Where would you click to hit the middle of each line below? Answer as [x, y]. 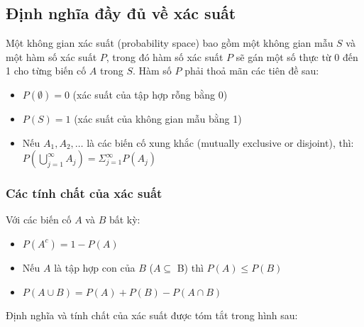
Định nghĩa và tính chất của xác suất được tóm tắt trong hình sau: [152, 315]
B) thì [190, 267]
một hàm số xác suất [51, 56]
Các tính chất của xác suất [84, 193]
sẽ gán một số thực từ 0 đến [297, 56]
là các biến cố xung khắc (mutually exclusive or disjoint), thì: [220, 142]
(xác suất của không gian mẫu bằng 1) [158, 118]
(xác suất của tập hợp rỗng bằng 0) [150, 94]
